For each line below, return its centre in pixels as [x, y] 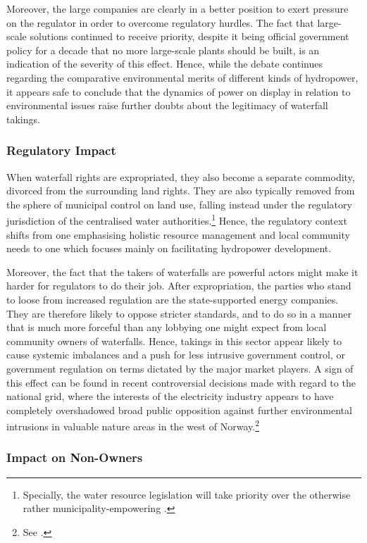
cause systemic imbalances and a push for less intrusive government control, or [176, 355]
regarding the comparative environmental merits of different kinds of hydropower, [182, 77]
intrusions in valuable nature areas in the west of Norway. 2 [133, 425]
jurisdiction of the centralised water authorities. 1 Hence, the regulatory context [177, 219]
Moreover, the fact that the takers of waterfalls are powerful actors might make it [182, 271]
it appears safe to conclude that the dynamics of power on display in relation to [179, 91]
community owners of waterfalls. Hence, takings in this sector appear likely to [174, 341]
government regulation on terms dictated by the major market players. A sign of [180, 368]
